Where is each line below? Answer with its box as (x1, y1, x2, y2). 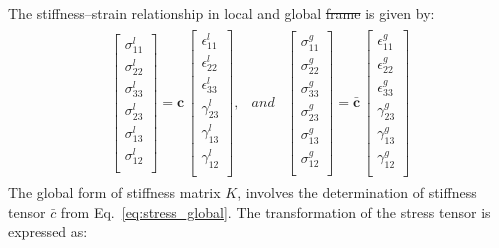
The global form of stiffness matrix (8, 182, 221, 203)
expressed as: (8, 221, 88, 242)
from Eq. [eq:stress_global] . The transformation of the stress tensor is (60, 201, 491, 222)
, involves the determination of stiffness (237, 182, 477, 203)
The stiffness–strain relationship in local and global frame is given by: (8, 3, 435, 23)
